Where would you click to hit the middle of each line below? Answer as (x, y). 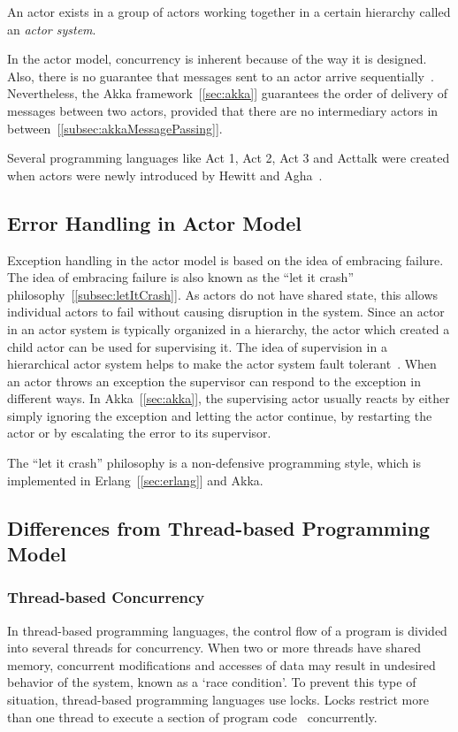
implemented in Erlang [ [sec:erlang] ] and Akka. (135, 480)
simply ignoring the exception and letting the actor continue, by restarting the (220, 415)
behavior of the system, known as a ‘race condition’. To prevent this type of (212, 682)
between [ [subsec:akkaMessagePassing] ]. (115, 128)
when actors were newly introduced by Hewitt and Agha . (165, 175)
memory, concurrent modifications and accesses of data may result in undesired (221, 664)
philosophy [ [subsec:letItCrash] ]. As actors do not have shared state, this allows (223, 294)
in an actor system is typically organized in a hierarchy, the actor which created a (229, 328)
